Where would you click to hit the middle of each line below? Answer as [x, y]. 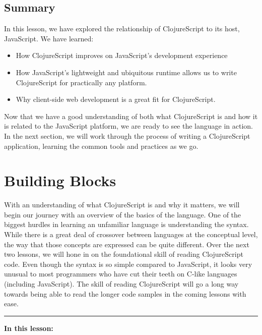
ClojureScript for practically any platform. [81, 82]
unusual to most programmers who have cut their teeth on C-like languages [121, 274]
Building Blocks [60, 180]
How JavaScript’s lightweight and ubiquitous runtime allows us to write [126, 72]
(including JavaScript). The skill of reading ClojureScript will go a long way [121, 284]
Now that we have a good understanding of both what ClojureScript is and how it [131, 116]
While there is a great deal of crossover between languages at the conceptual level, [131, 234]
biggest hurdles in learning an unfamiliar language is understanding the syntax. [126, 224]
